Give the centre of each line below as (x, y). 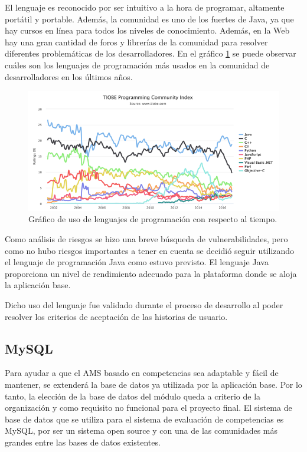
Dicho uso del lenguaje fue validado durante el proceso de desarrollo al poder (144, 304)
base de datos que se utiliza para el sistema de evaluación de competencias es (144, 419)
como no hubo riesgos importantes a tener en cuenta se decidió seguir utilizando (150, 250)
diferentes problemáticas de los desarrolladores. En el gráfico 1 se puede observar (151, 53)
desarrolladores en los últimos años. (69, 76)
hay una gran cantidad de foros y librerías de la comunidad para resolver (136, 42)
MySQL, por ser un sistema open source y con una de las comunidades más (141, 430)
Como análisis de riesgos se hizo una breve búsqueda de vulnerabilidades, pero (146, 238)
